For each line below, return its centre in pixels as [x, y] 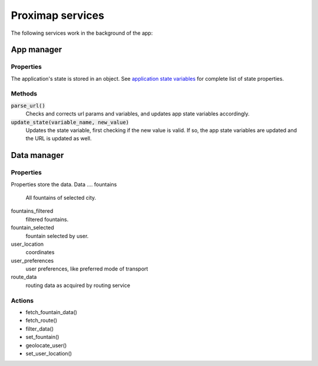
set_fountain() [42, 337]
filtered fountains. [47, 219]
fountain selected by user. [57, 236]
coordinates [40, 252]
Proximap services [57, 15]
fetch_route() [42, 321]
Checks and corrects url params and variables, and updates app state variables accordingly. [138, 114]
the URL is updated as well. [59, 139]
